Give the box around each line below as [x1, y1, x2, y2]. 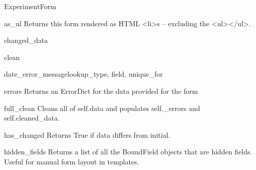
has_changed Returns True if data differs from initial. [4, 129, 170, 140]
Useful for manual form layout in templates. [4, 156, 139, 166]
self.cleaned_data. [4, 112, 60, 123]
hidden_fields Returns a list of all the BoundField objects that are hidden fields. [4, 146, 252, 157]
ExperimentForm [4, 1, 56, 11]
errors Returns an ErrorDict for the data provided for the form [4, 85, 198, 96]
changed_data [4, 35, 48, 45]
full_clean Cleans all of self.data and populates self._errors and [4, 102, 200, 113]
